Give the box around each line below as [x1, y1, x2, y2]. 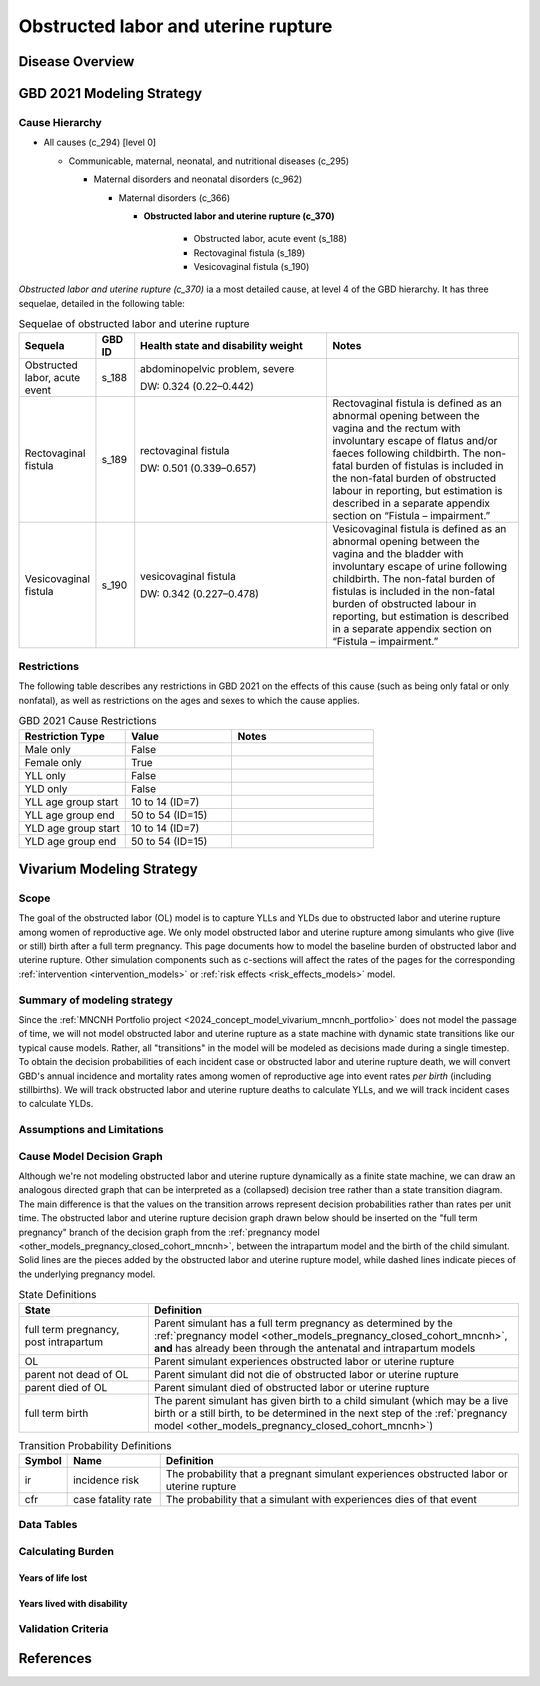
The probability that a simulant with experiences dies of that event [165, 1492, 477, 1506]
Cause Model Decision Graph [18, 1149, 164, 1163]
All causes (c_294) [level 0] [43, 136, 157, 149]
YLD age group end [24, 834, 117, 848]
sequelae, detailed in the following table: [18, 297, 185, 309]
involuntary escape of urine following [331, 559, 507, 573]
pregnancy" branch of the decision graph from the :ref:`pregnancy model [18, 1226, 320, 1238]
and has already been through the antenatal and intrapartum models [153, 1341, 476, 1355]
